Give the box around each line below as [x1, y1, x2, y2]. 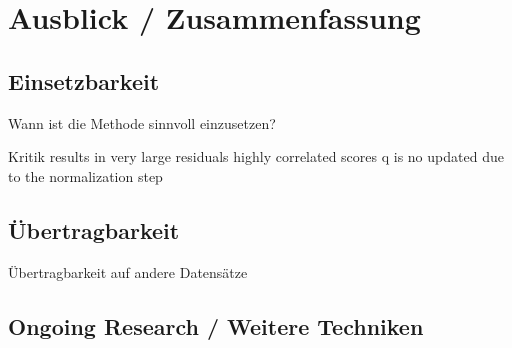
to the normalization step [8, 165, 163, 186]
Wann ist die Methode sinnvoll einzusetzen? [8, 112, 276, 133]
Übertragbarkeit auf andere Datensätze [8, 261, 248, 282]
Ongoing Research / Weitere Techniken [8, 310, 424, 341]
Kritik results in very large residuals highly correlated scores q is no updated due [8, 146, 504, 167]
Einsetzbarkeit [8, 65, 160, 96]
